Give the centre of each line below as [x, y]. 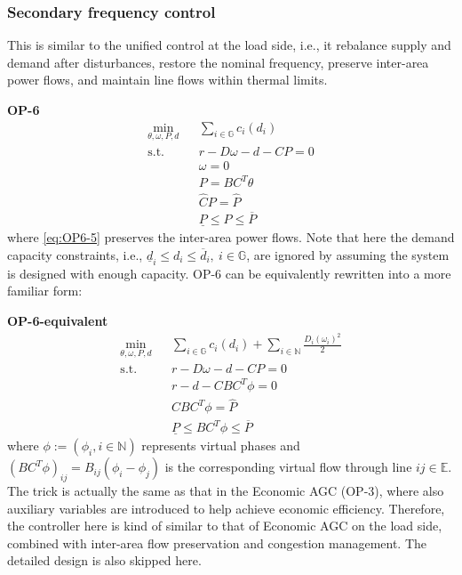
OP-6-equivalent [58, 320]
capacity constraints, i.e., [75, 254]
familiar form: [45, 291]
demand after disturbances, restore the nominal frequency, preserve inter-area [218, 62]
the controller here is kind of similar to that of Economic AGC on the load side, [225, 526]
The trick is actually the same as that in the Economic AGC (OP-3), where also [226, 491]
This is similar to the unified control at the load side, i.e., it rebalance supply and [229, 45]
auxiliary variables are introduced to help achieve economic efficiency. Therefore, [226, 508]
